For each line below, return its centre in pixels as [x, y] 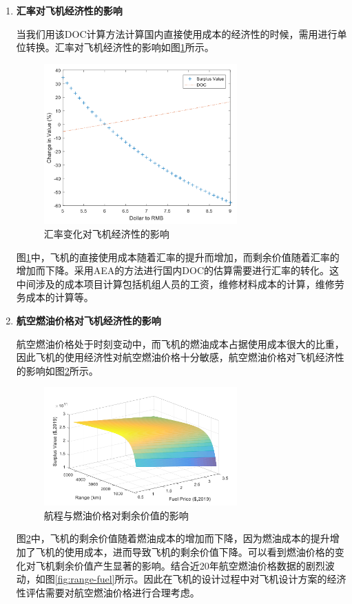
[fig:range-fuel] [85, 579]
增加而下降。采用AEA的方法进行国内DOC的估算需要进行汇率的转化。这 [178, 270]
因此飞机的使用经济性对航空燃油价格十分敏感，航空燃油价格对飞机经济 [175, 357]
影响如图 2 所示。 [62, 370]
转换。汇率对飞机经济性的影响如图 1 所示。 [120, 47]
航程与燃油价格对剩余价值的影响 [116, 515]
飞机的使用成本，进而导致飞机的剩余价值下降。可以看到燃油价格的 [185, 551]
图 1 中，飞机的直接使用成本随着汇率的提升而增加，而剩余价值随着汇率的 [178, 257]
